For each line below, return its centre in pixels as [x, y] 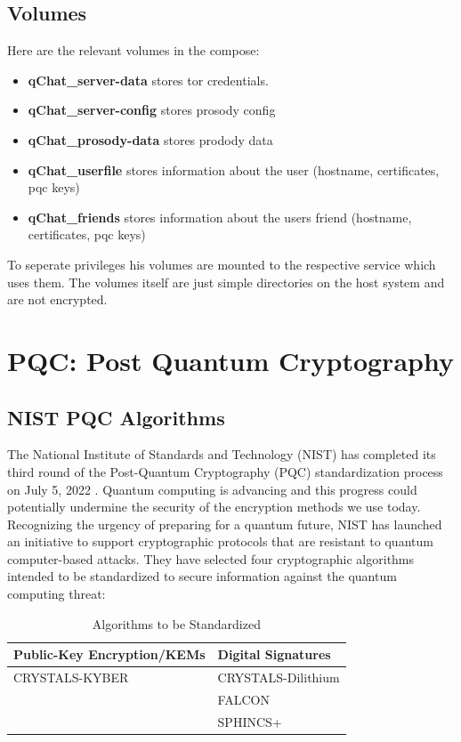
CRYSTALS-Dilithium [279, 677]
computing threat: [57, 594]
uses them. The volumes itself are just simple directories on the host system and [226, 282]
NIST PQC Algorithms [116, 417]
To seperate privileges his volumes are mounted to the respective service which [222, 264]
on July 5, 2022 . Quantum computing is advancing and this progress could [212, 489]
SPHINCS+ [250, 721]
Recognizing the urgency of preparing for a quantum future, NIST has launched [225, 524]
